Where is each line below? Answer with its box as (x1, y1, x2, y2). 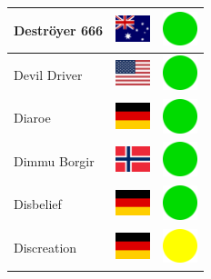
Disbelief (14, 194, 62, 214)
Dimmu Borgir (14, 151, 95, 170)
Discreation (14, 238, 77, 257)
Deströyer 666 (14, 20, 104, 39)
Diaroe (14, 108, 51, 127)
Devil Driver (14, 65, 83, 84)
